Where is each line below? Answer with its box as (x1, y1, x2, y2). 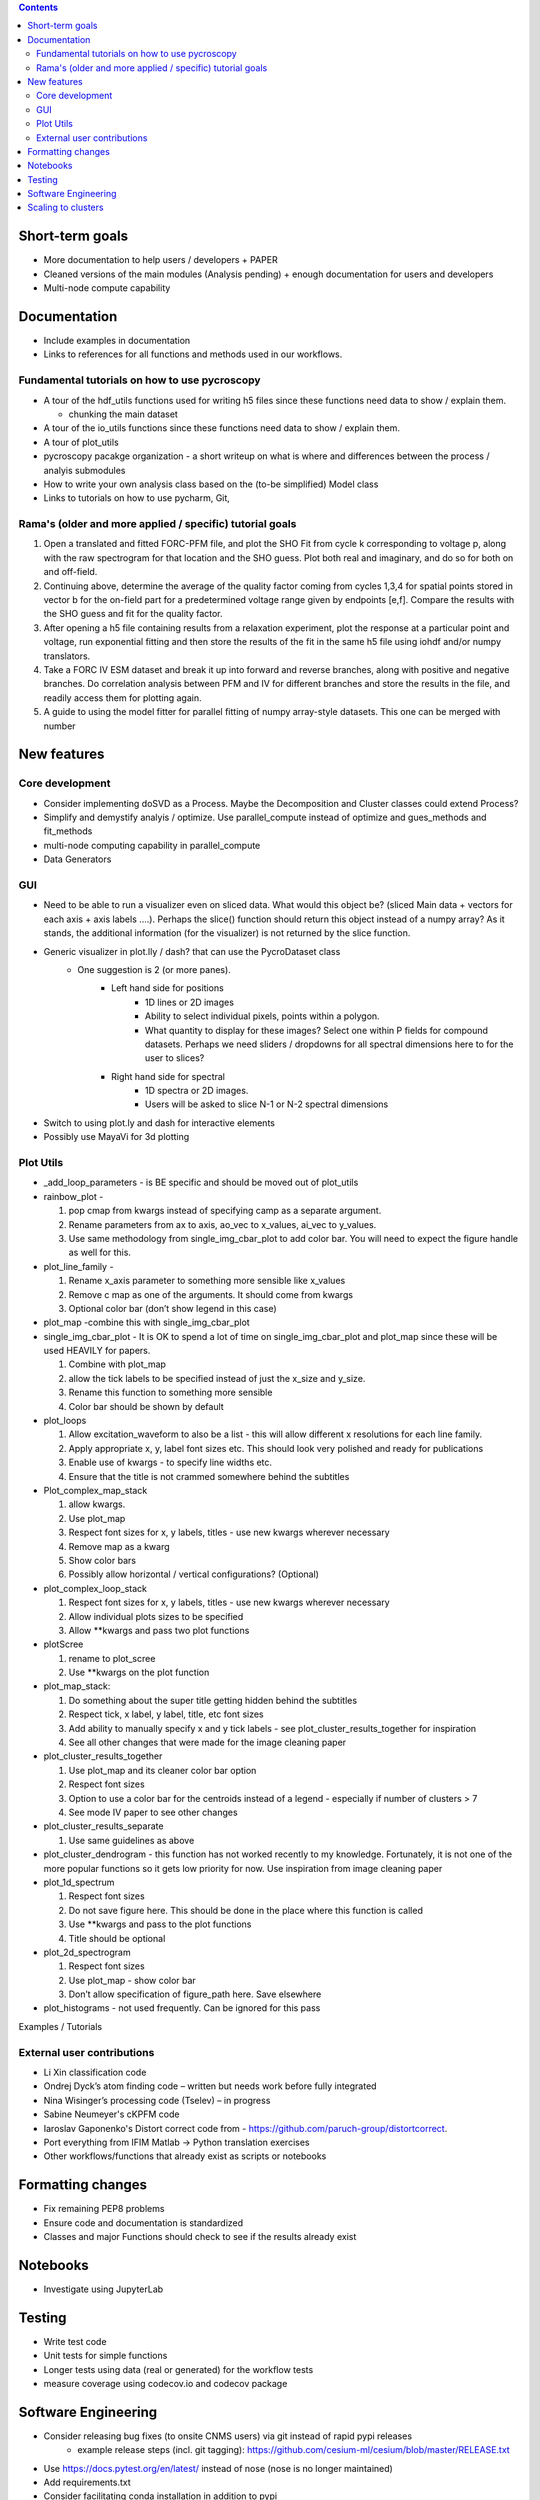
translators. (43, 650, 91, 662)
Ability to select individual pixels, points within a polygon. (145, 1010, 380, 1022)
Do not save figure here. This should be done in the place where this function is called (68, 1904, 424, 1916)
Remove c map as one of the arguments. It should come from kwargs (68, 1288, 354, 1300)
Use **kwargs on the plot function (68, 1666, 210, 1679)
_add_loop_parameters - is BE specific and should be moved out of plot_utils (43, 1176, 359, 1189)
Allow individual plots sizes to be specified (68, 1610, 244, 1622)
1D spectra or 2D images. (145, 1085, 249, 1097)
